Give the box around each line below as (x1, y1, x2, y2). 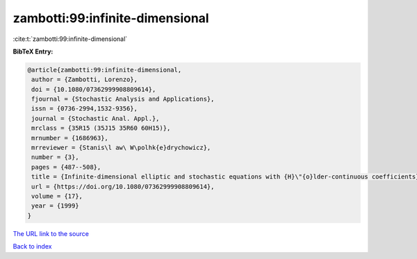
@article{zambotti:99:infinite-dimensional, (27, 66, 182, 74)
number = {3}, (31, 153, 79, 161)
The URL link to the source (13, 229, 90, 237)
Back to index (13, 242, 52, 251)
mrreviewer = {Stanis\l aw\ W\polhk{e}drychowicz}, (31, 144, 211, 152)
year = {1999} (31, 202, 79, 210)
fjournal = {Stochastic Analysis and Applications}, (31, 95, 215, 103)
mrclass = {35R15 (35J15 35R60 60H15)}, (31, 124, 171, 132)
